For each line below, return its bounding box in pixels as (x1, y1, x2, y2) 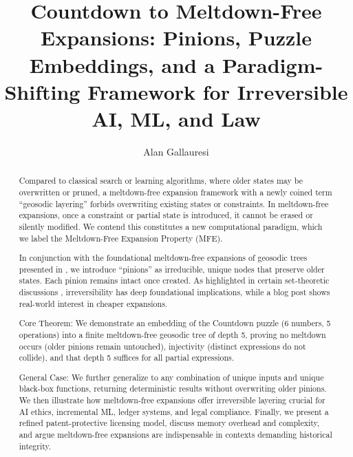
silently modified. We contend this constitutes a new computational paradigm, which (19, 220, 323, 232)
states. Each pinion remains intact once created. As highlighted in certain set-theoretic (19, 275, 330, 286)
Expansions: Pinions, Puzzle (41, 23, 312, 52)
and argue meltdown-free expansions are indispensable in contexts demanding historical (19, 429, 332, 440)
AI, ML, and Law (92, 104, 261, 132)
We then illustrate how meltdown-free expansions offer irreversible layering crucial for (19, 394, 325, 406)
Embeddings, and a (29, 50, 215, 78)
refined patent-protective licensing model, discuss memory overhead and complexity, (19, 417, 320, 429)
